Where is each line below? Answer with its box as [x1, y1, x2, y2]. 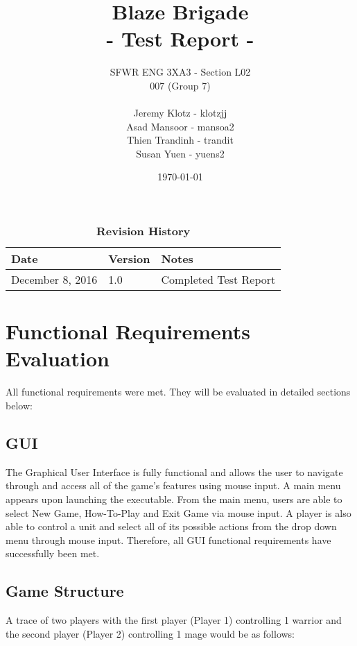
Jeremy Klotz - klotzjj [133, 105, 227, 120]
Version [108, 250, 150, 267]
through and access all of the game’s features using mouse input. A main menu [6, 478, 341, 493]
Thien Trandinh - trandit [127, 133, 234, 147]
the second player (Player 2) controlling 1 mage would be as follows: [6, 626, 295, 640]
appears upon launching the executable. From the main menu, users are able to [6, 491, 342, 506]
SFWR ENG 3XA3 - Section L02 [110, 65, 251, 79]
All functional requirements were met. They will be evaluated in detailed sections [6, 384, 351, 399]
